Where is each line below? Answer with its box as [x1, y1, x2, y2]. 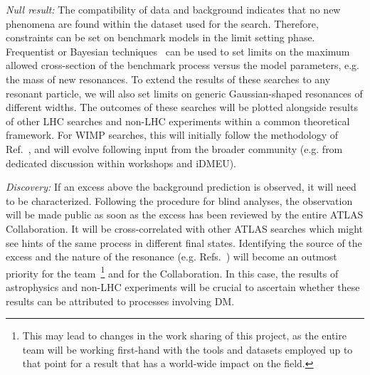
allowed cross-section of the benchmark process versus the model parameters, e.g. [6, 58, 359, 73]
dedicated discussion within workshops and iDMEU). [6, 155, 237, 170]
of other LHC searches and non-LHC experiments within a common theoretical [6, 113, 350, 128]
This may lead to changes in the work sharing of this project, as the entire [22, 328, 347, 343]
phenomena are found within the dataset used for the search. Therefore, [6, 16, 319, 31]
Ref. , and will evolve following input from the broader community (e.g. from [6, 141, 343, 156]
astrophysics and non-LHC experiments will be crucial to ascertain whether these [6, 279, 360, 294]
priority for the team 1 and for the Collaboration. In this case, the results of [6, 263, 339, 280]
